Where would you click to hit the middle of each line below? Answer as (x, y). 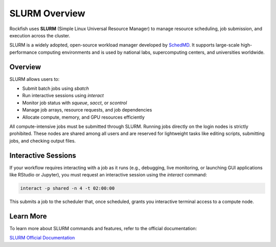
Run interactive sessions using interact (63, 96)
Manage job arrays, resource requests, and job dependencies (87, 110)
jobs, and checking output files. (43, 141)
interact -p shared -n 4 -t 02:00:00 (67, 188)
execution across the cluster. (40, 35)
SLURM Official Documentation (42, 238)
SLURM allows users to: (34, 79)
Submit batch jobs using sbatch (56, 88)
